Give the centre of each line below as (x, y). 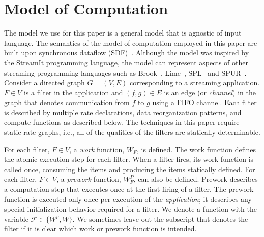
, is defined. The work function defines (196, 149)
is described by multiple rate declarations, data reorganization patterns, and (123, 112)
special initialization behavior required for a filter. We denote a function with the (130, 209)
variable (16, 218)
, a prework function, (89, 179)
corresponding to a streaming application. (195, 82)
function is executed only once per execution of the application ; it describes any (128, 199)
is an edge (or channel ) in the (210, 92)
